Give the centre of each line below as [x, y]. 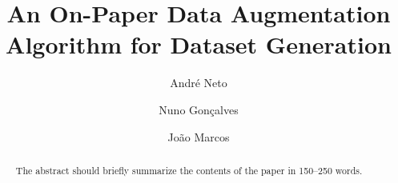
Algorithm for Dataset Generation [199, 44]
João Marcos [199, 136]
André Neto [199, 83]
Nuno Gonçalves [199, 109]
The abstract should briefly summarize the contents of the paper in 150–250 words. [189, 170]
